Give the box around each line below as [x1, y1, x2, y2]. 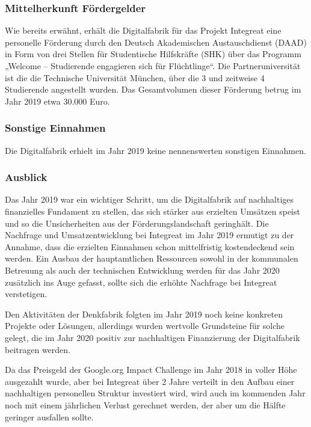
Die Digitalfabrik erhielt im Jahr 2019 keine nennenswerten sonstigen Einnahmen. [5, 144, 306, 156]
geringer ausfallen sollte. [5, 410, 94, 423]
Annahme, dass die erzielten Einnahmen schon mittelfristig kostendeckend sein [5, 240, 295, 253]
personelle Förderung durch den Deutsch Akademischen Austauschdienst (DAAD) [5, 35, 307, 48]
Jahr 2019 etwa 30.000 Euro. [5, 94, 110, 107]
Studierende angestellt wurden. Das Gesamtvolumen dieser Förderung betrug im [5, 83, 301, 96]
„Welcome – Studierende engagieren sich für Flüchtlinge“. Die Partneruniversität [5, 60, 301, 72]
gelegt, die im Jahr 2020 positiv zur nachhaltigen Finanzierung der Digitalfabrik [5, 331, 300, 343]
